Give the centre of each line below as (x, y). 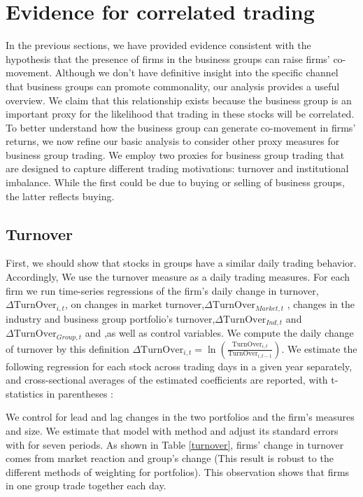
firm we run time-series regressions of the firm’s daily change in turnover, (162, 290)
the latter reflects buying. (60, 196)
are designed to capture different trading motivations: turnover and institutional (177, 168)
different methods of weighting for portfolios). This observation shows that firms (178, 471)
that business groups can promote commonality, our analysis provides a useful (173, 86)
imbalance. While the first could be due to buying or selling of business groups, (175, 182)
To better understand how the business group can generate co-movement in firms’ (181, 127)
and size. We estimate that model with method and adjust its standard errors (172, 430)
